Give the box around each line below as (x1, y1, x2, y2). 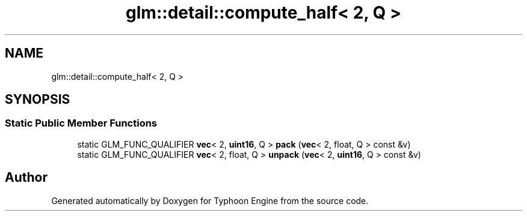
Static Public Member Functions (5, 117, 158, 130)
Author (5, 170, 48, 185)
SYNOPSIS (5, 92, 70, 107)
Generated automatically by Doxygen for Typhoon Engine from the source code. (51, 195, 369, 206)
